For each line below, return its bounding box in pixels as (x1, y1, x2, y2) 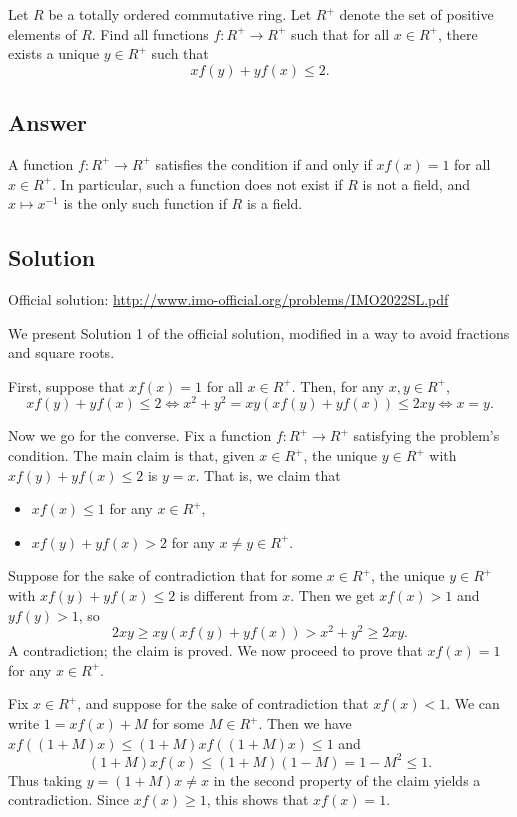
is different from (179, 584, 278, 605)
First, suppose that (8, 375, 125, 396)
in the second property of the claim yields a (213, 769, 481, 790)
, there (438, 23, 478, 44)
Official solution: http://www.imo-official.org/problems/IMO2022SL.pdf (8, 288, 449, 309)
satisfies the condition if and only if (155, 153, 372, 174)
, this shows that (206, 789, 309, 810)
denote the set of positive (339, 4, 494, 24)
